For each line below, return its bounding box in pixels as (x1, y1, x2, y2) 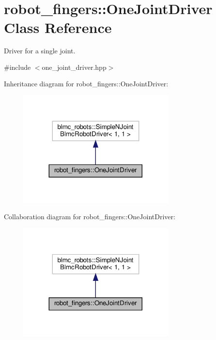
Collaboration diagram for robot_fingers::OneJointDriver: (4, 211, 175, 222)
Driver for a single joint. (4, 46, 76, 56)
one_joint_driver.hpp (42, 62, 107, 72)
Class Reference (4, 17, 112, 37)
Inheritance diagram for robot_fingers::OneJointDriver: (4, 78, 169, 88)
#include (4, 62, 31, 72)
